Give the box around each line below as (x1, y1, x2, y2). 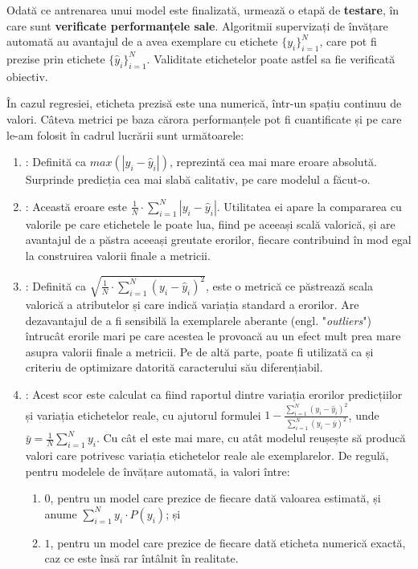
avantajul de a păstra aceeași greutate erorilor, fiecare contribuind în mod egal (25, 231, 412, 248)
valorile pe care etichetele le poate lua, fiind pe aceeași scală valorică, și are (25, 215, 395, 232)
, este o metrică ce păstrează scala (206, 277, 373, 294)
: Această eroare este (25, 197, 127, 214)
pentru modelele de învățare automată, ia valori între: (25, 462, 290, 479)
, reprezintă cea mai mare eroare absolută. (169, 153, 377, 170)
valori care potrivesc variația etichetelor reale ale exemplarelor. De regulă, (25, 446, 389, 463)
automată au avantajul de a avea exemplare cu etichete (6, 33, 278, 50)
